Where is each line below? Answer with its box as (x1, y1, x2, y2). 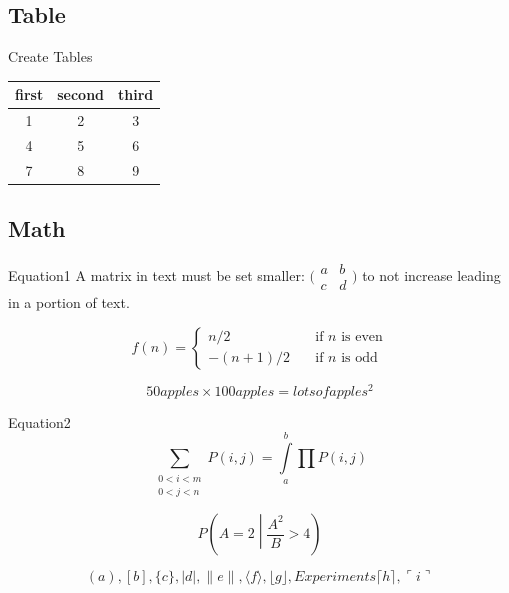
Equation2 (8, 411, 71, 432)
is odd (341, 351, 378, 366)
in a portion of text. (8, 292, 130, 313)
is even (341, 330, 383, 345)
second (57, 84, 105, 105)
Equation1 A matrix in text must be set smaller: (8, 264, 305, 285)
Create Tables (8, 46, 93, 67)
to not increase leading (362, 264, 501, 285)
